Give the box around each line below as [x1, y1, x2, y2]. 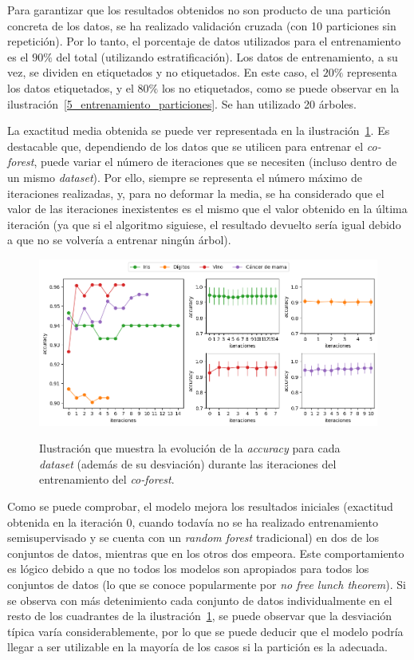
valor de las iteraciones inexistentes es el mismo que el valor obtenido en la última [7, 200, 408, 217]
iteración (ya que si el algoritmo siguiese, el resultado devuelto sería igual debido [7, 215, 401, 232]
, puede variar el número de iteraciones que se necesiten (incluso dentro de [34, 153, 397, 170]
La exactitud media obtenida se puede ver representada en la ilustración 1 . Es [7, 122, 390, 139]
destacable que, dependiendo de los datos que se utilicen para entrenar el [7, 137, 364, 154]
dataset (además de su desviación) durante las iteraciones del [39, 455, 337, 472]
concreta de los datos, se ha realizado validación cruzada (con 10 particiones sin [7, 17, 396, 34]
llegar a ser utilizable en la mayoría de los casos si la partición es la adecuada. [7, 638, 388, 655]
